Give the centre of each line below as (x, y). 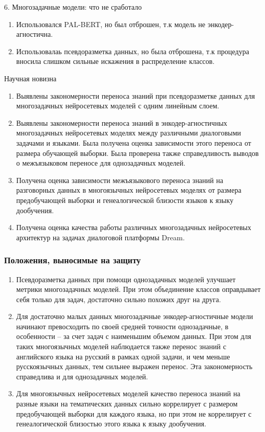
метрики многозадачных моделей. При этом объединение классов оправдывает (138, 289)
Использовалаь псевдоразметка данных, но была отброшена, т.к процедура (132, 51)
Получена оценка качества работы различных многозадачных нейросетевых (134, 227)
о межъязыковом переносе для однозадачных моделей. (101, 163)
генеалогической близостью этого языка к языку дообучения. (111, 424)
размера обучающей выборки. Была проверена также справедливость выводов (137, 153)
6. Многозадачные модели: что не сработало (73, 7)
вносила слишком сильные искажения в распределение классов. (115, 61)
